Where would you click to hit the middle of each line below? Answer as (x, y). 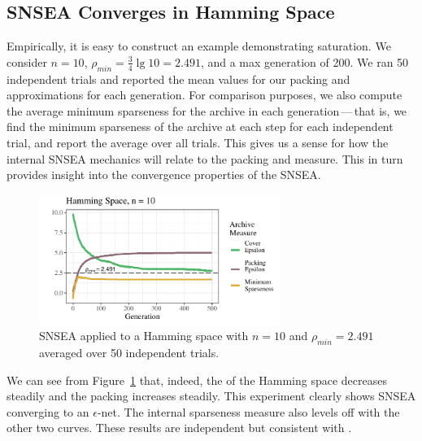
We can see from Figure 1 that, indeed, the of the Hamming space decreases (197, 380)
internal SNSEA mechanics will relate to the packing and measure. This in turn (205, 158)
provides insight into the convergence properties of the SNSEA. (164, 175)
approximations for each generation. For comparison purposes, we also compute (204, 95)
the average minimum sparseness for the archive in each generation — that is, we (207, 110)
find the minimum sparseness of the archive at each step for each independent (200, 127)
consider (27, 61)
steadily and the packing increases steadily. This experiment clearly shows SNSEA (211, 396)
